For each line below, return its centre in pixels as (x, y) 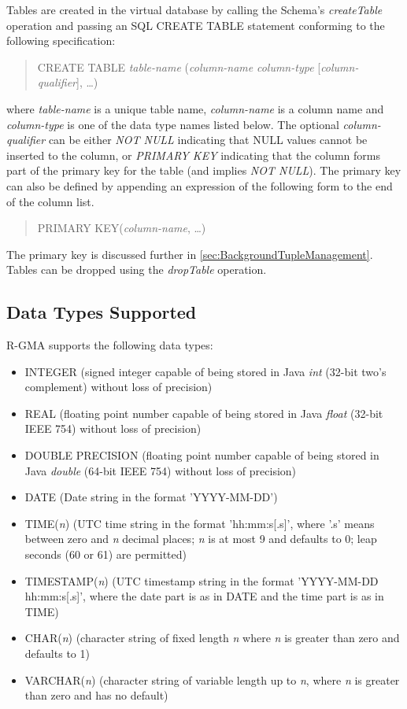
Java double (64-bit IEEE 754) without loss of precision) (161, 470)
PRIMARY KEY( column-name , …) (122, 228)
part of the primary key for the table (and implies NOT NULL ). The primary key (204, 170)
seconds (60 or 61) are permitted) (105, 554)
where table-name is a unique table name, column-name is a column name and (195, 108)
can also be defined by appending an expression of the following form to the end (200, 185)
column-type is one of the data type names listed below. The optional (173, 124)
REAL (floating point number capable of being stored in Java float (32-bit (204, 413)
